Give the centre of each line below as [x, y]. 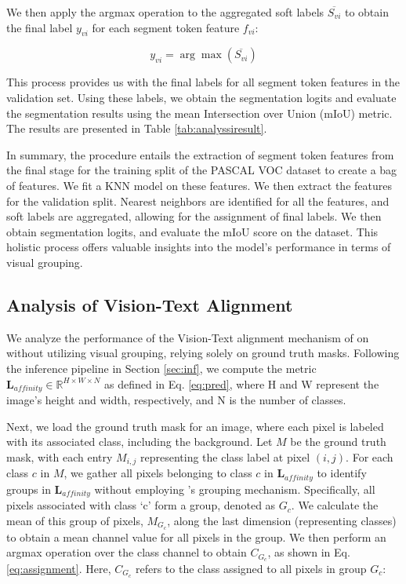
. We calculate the [335, 505]
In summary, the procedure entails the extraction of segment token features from [200, 154]
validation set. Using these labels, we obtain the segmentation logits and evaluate [201, 97]
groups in [29, 489]
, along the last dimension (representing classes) [282, 520]
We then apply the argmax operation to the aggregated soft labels [165, 12]
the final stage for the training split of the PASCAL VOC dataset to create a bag [202, 170]
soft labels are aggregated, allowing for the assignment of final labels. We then [194, 216]
